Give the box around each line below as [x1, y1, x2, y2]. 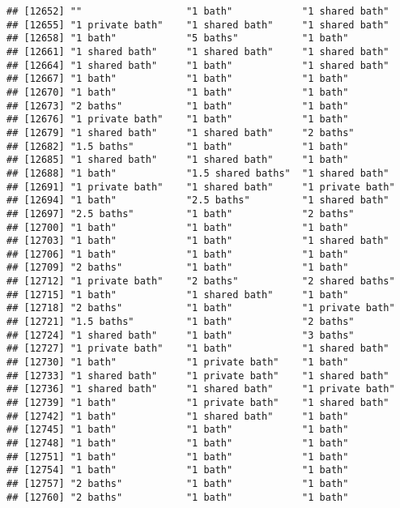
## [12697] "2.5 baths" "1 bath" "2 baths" [6, 207, 355, 220]
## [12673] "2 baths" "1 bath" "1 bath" [6, 100, 349, 112]
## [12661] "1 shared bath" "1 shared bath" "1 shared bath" [6, 45, 389, 58]
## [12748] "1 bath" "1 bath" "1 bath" [6, 438, 349, 449]
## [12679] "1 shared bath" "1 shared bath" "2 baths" [6, 126, 355, 139]
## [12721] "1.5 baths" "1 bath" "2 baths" [6, 316, 355, 328]
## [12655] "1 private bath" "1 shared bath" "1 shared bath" [6, 19, 389, 31]
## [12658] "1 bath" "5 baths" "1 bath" [6, 32, 349, 45]
